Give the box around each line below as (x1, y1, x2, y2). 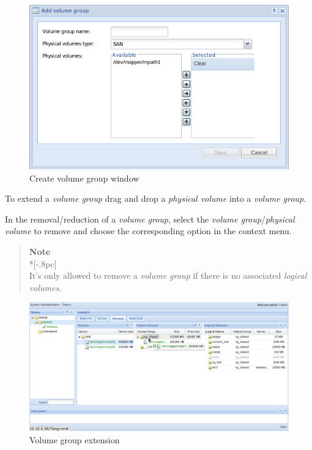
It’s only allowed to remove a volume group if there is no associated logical (29, 269, 307, 282)
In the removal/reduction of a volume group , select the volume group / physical (5, 212, 295, 225)
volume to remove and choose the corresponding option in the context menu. (5, 224, 292, 237)
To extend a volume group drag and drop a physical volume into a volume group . (5, 192, 306, 205)
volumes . (29, 281, 62, 293)
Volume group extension (29, 433, 120, 446)
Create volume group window (29, 171, 139, 184)
